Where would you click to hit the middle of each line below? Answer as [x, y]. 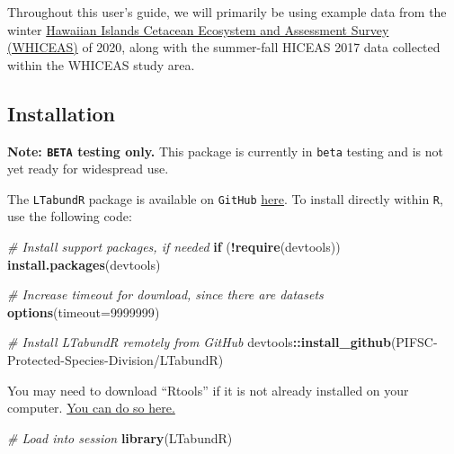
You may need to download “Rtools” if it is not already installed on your [208, 390]
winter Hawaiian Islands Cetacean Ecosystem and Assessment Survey [198, 29]
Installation [61, 113]
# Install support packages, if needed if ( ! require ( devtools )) [174, 247]
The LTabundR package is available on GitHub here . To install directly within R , [225, 198]
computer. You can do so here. [91, 408]
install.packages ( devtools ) [84, 264]
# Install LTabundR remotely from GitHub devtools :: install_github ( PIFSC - [223, 342]
